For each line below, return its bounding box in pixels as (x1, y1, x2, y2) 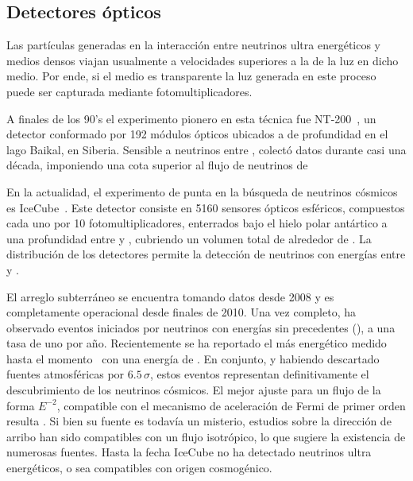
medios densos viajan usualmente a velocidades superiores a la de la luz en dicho (6, 52, 399, 68)
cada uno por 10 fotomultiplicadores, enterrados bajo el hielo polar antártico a (6, 215, 388, 231)
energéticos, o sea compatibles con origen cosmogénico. (6, 460, 272, 476)
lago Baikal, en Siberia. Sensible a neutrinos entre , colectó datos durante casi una (6, 141, 407, 157)
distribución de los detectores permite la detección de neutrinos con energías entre (6, 246, 406, 262)
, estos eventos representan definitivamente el (149, 366, 369, 382)
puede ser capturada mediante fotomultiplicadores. (6, 83, 253, 99)
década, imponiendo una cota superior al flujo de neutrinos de (6, 157, 308, 173)
